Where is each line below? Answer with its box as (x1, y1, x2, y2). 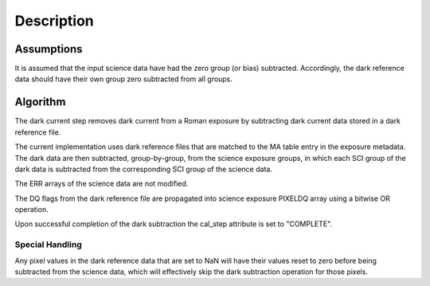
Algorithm (14, 96, 66, 109)
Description (14, 12, 95, 29)
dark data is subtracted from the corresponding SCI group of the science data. (14, 164, 272, 174)
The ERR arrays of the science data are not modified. (14, 179, 189, 189)
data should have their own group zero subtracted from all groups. (14, 74, 233, 84)
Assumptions (14, 42, 83, 56)
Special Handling (14, 239, 83, 250)
